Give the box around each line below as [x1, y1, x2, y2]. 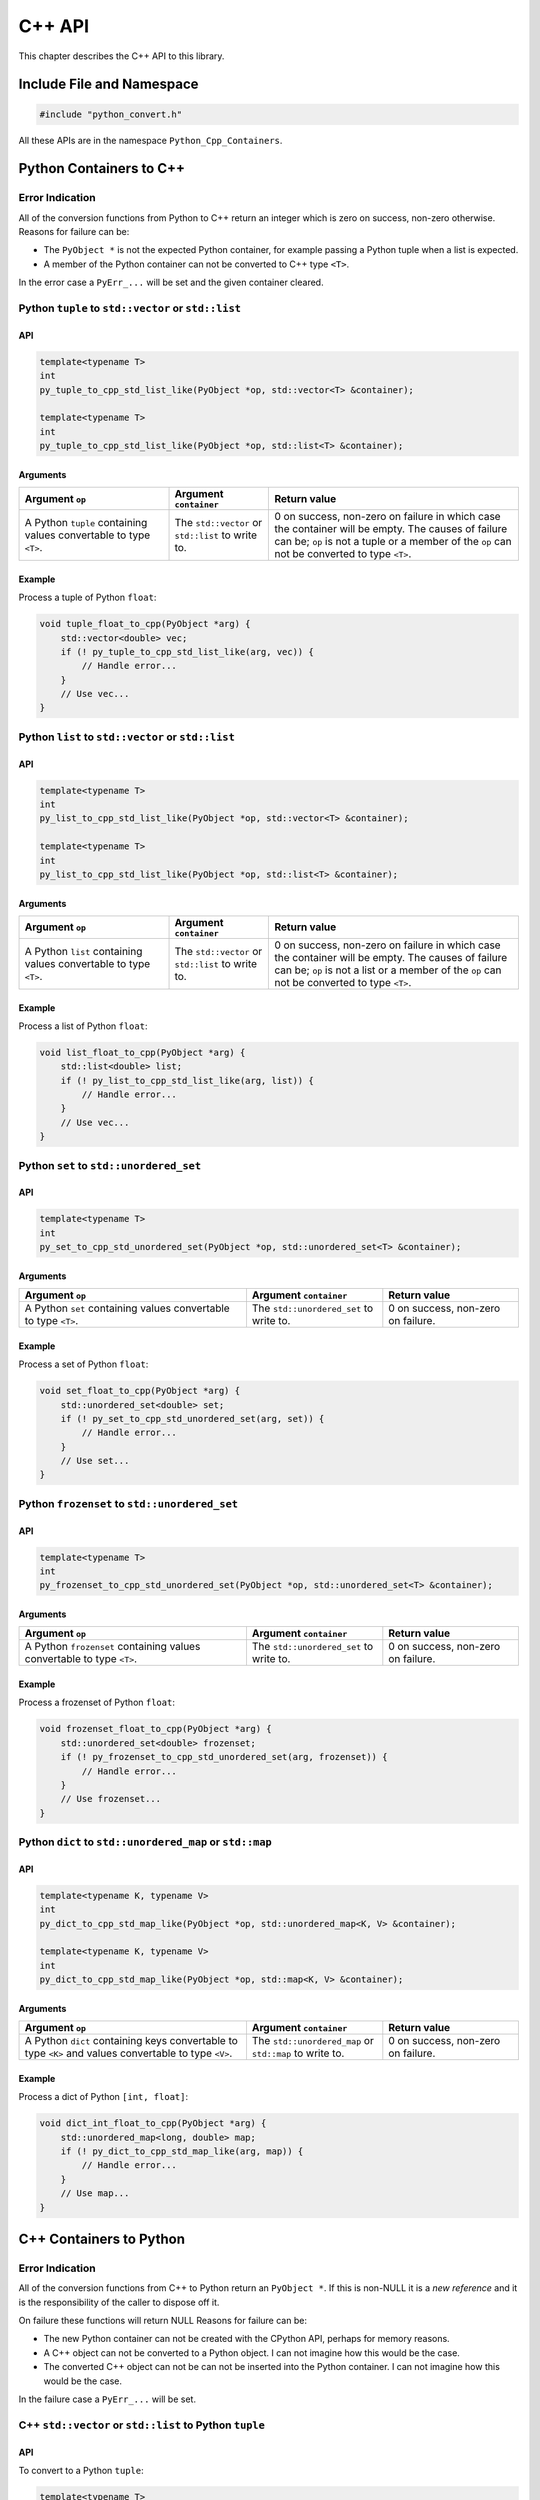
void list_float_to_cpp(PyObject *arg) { [39, 1046, 246, 1058]
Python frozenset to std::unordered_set [18, 1496, 239, 1510]
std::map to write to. [251, 2046, 345, 2060]
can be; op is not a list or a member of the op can [274, 963, 502, 977]
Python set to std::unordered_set [18, 1158, 202, 1172]
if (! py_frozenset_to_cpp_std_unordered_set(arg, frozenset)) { [60, 1751, 388, 1763]
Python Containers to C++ [18, 160, 185, 177]
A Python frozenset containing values [24, 1640, 201, 1654]
